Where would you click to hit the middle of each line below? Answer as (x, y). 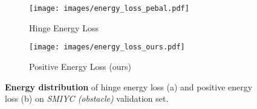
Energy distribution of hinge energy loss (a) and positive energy (129, 86)
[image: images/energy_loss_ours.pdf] (107, 47)
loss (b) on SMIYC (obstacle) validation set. (87, 98)
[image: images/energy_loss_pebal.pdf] (109, 8)
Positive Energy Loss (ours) (80, 66)
